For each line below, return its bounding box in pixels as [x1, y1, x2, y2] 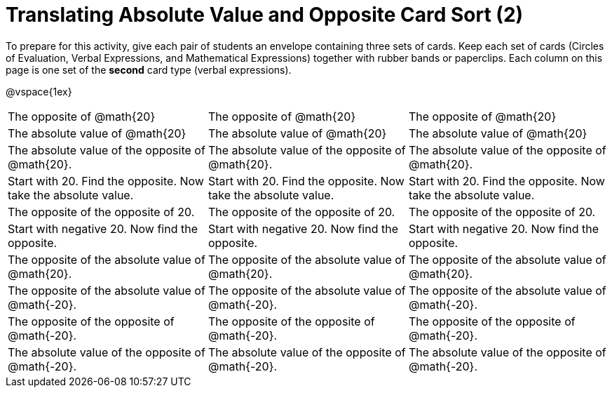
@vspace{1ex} [6, 85, 72, 98]
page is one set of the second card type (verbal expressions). [6, 63, 292, 76]
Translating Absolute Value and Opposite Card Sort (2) [6, 3, 524, 27]
